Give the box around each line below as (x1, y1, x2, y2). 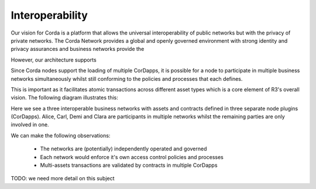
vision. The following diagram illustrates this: (11, 94, 118, 101)
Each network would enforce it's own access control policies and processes (40, 153, 224, 160)
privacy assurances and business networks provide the (11, 46, 145, 53)
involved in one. (11, 121, 49, 128)
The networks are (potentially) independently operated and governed (40, 145, 207, 152)
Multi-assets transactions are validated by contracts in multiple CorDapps (40, 161, 218, 169)
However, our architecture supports (11, 56, 97, 63)
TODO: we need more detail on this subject (11, 175, 115, 182)
